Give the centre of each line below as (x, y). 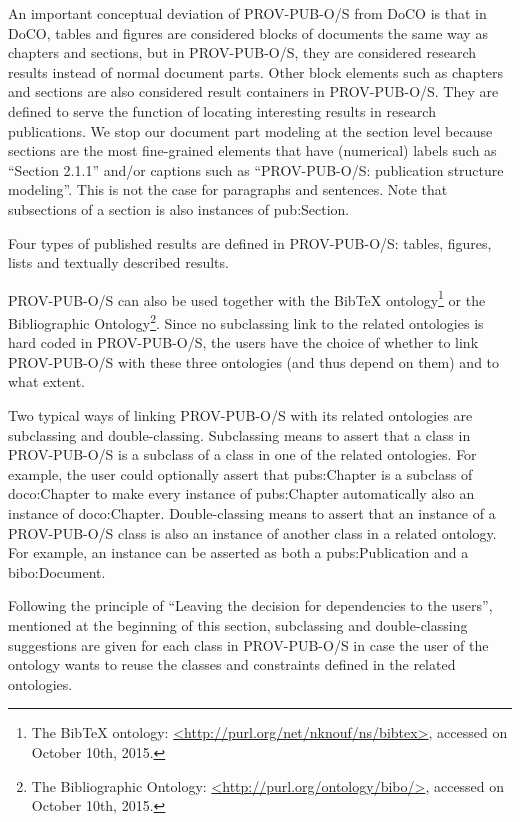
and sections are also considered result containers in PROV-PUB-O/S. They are (253, 91)
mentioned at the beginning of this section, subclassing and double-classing (238, 624)
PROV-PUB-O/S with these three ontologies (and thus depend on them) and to (254, 361)
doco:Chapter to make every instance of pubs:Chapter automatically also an (241, 493)
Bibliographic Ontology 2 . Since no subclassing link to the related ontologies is (246, 321)
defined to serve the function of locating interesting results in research (222, 110)
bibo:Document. (57, 571)
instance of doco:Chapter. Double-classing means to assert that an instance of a (252, 512)
